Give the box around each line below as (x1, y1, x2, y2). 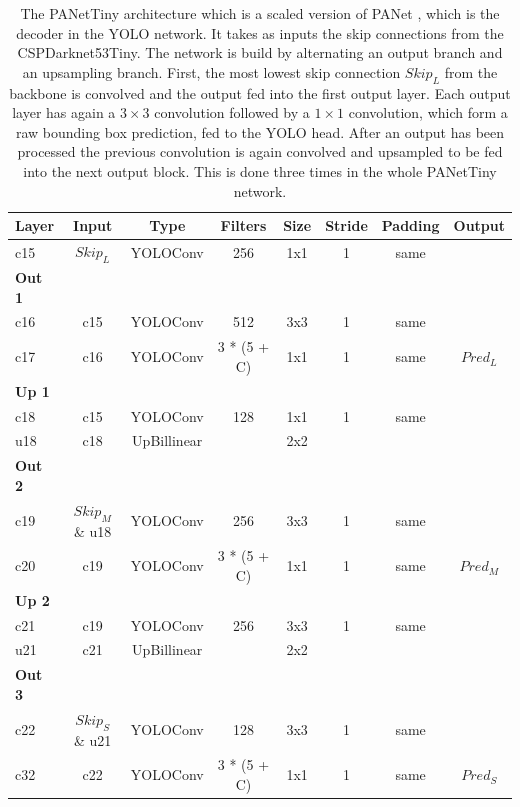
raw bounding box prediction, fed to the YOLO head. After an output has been (15, 121, 505, 142)
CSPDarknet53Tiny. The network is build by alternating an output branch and (17, 42, 503, 63)
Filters (220, 215, 267, 236)
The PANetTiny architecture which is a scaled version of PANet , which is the (20, 3, 500, 23)
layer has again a (12, 102, 116, 123)
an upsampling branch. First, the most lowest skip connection (22, 61, 401, 82)
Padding (381, 215, 440, 236)
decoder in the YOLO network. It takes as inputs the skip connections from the (16, 22, 504, 43)
